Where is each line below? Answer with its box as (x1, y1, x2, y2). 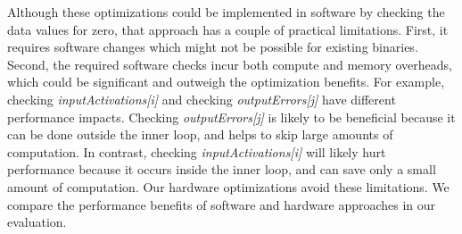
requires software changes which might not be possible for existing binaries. (7, 38, 418, 56)
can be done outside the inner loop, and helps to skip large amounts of (7, 125, 393, 144)
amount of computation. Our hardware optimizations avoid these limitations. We (7, 177, 450, 196)
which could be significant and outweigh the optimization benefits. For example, (7, 72, 445, 91)
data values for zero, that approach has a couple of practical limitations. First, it (7, 20, 449, 38)
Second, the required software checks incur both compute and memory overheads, (7, 54, 452, 73)
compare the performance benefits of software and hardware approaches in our (7, 195, 436, 213)
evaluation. (7, 213, 67, 231)
